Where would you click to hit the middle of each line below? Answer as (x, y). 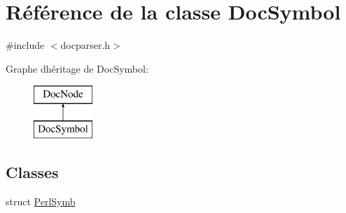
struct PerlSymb (41, 201)
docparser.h (85, 45)
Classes (32, 171)
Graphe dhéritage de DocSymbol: (77, 68)
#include (25, 45)
